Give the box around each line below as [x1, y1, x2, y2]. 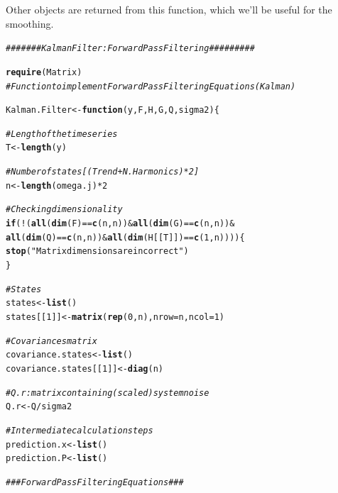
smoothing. [6, 16, 54, 31]
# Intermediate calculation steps [6, 425, 153, 436]
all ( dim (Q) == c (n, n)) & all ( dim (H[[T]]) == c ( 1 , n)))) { [6, 232, 245, 243]
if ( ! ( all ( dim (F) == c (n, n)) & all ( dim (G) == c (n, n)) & [6, 218, 235, 229]
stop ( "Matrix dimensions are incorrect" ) [6, 246, 189, 257]
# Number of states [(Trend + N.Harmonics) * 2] [6, 167, 200, 177]
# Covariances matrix [6, 336, 97, 346]
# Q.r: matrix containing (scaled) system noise [6, 387, 209, 398]
